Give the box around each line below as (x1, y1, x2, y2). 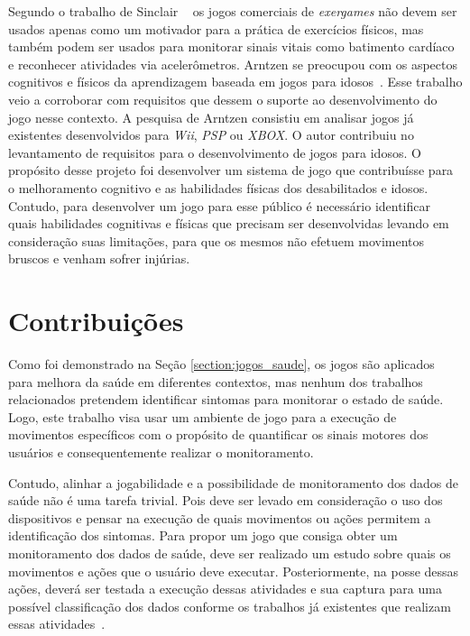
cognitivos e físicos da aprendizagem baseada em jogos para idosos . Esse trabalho (8, 72, 463, 91)
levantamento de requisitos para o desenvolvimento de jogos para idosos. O (8, 143, 421, 161)
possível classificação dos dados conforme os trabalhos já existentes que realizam (8, 596, 451, 615)
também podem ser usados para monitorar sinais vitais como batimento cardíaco (8, 37, 455, 56)
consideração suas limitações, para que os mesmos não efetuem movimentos (8, 231, 425, 250)
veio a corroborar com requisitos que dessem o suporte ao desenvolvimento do (8, 89, 438, 108)
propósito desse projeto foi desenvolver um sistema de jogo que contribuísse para (8, 161, 454, 180)
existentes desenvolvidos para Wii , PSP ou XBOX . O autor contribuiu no (8, 125, 414, 144)
